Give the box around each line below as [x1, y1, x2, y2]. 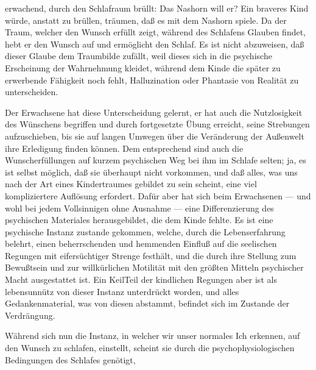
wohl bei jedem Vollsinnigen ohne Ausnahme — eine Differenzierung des [5, 201, 274, 214]
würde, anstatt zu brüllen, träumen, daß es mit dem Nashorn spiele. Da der [5, 13, 287, 26]
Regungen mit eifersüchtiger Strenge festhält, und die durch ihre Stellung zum [5, 249, 297, 261]
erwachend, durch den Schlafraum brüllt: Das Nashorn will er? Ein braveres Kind [5, 2, 309, 14]
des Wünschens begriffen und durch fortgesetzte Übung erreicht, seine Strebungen [5, 118, 310, 130]
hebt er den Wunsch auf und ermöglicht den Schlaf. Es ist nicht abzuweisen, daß [5, 37, 304, 50]
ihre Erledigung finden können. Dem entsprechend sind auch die [5, 141, 244, 154]
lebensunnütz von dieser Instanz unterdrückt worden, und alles [5, 285, 239, 297]
